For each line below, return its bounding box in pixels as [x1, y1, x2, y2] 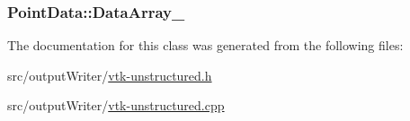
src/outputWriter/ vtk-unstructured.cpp [7, 96, 225, 115]
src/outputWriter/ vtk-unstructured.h [7, 65, 212, 84]
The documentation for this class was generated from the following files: [7, 36, 404, 55]
